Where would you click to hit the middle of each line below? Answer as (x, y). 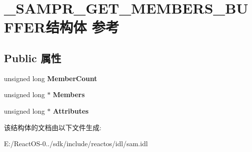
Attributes (71, 110)
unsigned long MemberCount (51, 78)
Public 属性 (33, 58)
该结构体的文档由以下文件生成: (53, 127)
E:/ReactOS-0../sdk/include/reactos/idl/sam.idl (76, 144)
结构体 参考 (82, 27)
